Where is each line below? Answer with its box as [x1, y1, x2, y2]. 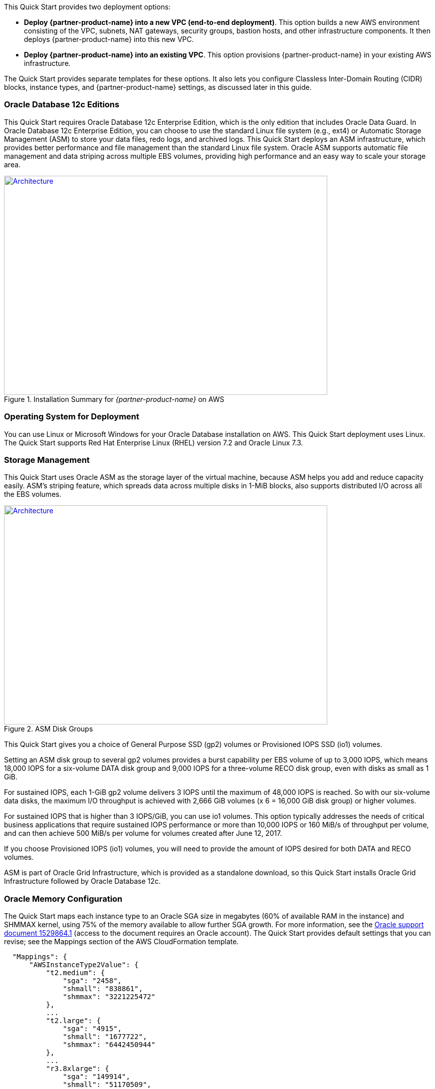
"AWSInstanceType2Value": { [29, 961, 139, 969]
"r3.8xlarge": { [46, 1065, 109, 1073]
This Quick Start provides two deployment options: [4, 2, 171, 11]
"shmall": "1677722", [63, 1033, 147, 1041]
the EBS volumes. [4, 490, 61, 499]
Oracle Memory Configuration [4, 893, 123, 904]
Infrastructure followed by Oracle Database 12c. [4, 877, 161, 886]
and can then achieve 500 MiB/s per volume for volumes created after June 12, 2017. [4, 829, 282, 838]
